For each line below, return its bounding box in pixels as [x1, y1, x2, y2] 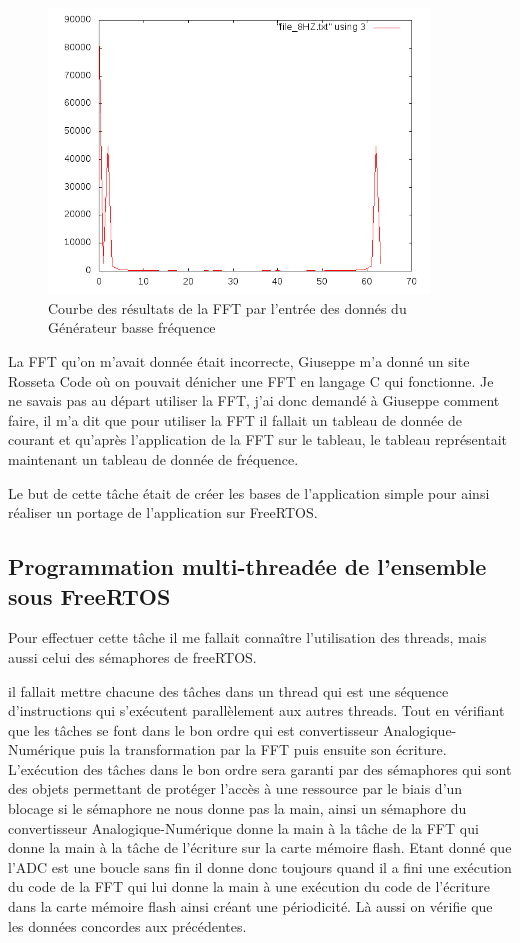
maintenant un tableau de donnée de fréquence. [8, 448, 299, 469]
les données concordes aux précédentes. [8, 915, 247, 936]
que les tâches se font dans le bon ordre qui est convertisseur [8, 719, 379, 740]
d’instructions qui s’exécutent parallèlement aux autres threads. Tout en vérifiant [8, 700, 505, 721]
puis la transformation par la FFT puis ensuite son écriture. [79, 739, 447, 760]
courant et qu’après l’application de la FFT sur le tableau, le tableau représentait [8, 429, 507, 450]
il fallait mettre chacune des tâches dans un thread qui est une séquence [8, 680, 449, 701]
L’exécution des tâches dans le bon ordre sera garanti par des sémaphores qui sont [8, 758, 512, 779]
